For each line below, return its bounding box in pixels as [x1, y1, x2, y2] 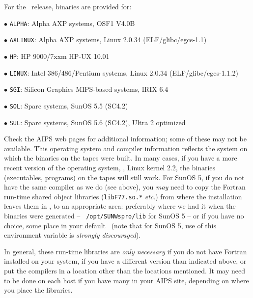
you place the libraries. [4, 285, 73, 295]
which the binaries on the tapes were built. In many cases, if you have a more [4, 153, 237, 163]
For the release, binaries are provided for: [4, 1, 132, 11]
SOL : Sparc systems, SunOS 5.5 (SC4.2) [9, 100, 128, 110]
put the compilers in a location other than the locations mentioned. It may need [4, 266, 246, 276]
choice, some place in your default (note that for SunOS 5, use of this [4, 220, 216, 230]
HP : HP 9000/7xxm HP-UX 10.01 [9, 51, 110, 61]
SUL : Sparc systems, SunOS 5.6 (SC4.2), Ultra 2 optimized [9, 117, 186, 127]
